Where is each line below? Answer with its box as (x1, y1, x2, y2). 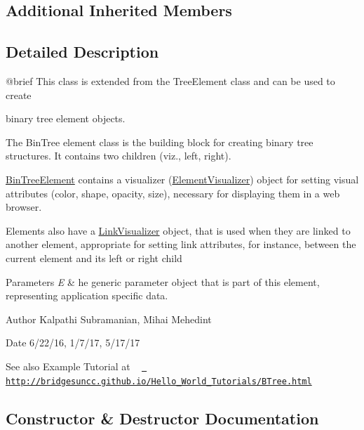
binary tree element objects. (6, 111, 126, 126)
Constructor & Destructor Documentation (6, 407, 319, 429)
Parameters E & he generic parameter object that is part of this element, (6, 274, 320, 289)
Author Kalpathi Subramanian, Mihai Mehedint (6, 311, 212, 326)
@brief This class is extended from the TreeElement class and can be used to (6, 73, 335, 88)
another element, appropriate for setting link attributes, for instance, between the (6, 237, 356, 252)
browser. (6, 200, 42, 214)
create (6, 87, 32, 102)
